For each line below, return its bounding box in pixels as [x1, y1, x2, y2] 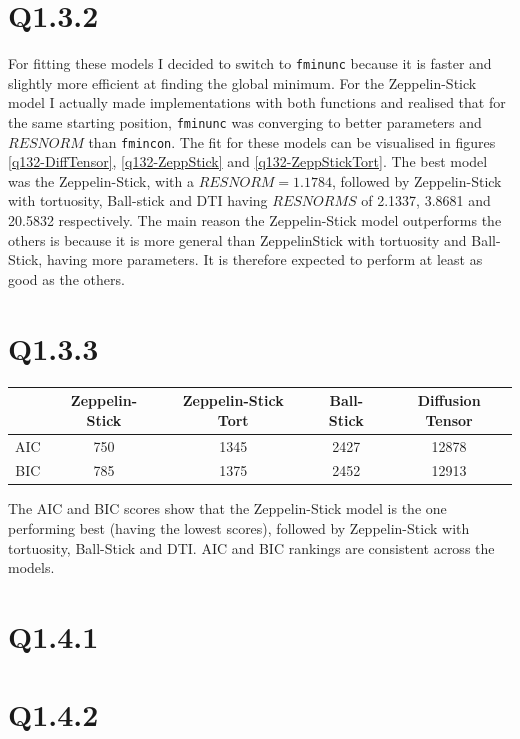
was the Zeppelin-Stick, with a [8, 170, 194, 191]
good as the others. [8, 268, 125, 289]
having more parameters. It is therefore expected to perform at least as [46, 249, 483, 270]
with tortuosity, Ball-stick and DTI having [8, 190, 268, 211]
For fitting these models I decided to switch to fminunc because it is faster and [8, 53, 492, 74]
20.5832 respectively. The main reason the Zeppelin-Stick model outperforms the [8, 210, 502, 231]
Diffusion [417, 390, 481, 411]
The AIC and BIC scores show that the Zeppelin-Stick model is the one [8, 498, 447, 519]
